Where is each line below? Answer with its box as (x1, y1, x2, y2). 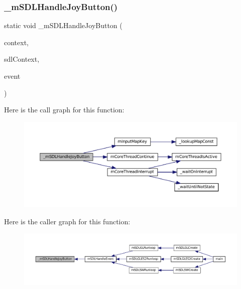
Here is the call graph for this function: (4, 104, 125, 115)
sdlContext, (4, 54, 40, 64)
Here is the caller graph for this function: (4, 216, 131, 226)
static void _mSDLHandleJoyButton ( (4, 20, 123, 31)
